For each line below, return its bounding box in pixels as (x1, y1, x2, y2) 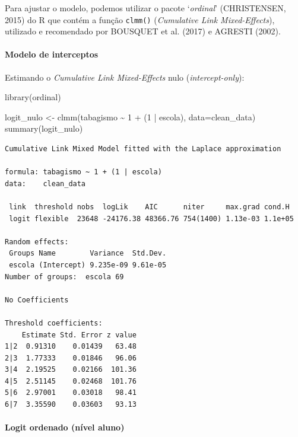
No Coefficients (5, 295, 69, 304)
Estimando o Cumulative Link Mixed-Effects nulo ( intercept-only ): (5, 71, 245, 83)
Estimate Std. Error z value (21, 330, 137, 339)
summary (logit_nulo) (5, 122, 83, 135)
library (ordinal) (5, 91, 61, 103)
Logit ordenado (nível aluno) (5, 421, 125, 433)
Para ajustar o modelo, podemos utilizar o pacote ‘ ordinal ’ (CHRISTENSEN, (5, 2, 286, 14)
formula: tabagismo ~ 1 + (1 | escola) (5, 168, 162, 177)
